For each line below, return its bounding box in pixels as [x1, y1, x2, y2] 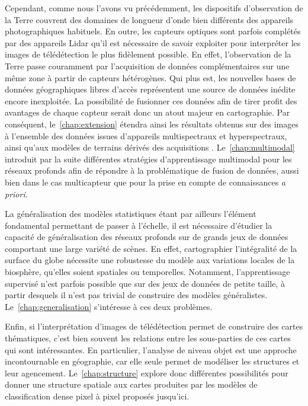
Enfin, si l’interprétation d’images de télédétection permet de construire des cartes [5, 320, 303, 333]
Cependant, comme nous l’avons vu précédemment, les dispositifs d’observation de [5, 2, 303, 14]
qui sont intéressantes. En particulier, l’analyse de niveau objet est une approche [5, 343, 297, 356]
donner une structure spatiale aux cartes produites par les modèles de [5, 378, 258, 391]
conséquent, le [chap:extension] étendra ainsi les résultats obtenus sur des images [5, 117, 299, 130]
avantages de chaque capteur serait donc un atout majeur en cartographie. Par [5, 106, 290, 119]
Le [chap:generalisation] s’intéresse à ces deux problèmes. [5, 300, 213, 312]
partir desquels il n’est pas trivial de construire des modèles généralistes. [5, 289, 268, 301]
